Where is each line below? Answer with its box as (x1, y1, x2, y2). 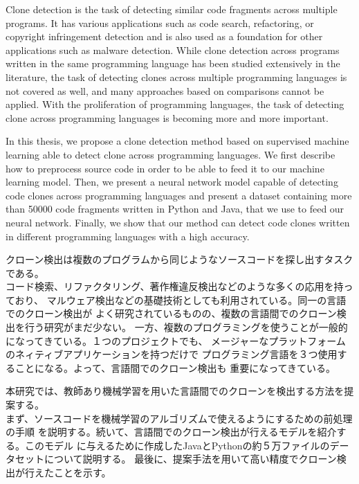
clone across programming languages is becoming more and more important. (6, 110, 329, 125)
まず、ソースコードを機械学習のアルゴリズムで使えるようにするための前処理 (6, 411, 353, 425)
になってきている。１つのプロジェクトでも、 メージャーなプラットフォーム (6, 333, 346, 348)
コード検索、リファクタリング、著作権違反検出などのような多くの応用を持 (6, 279, 344, 294)
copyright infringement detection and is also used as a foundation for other (6, 29, 323, 44)
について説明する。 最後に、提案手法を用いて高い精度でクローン (44, 451, 337, 466)
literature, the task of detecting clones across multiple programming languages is (6, 69, 347, 84)
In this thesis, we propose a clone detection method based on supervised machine (6, 134, 349, 148)
